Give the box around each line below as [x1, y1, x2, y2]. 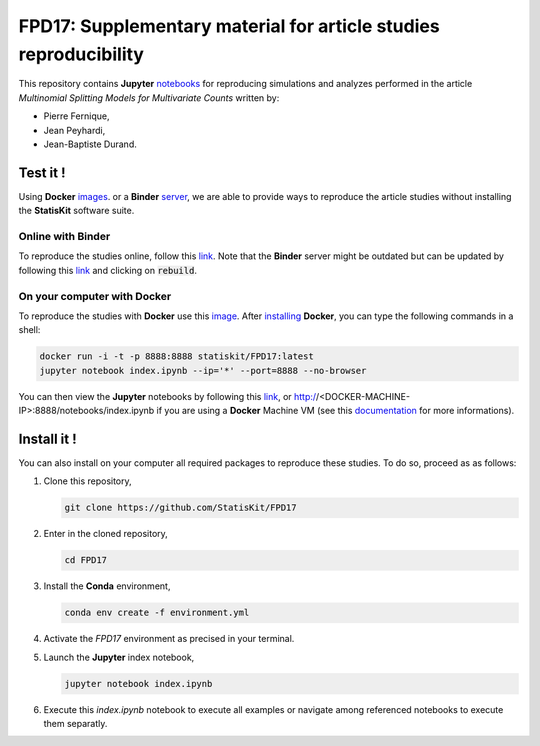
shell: [18, 324, 41, 336]
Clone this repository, [43, 475, 132, 487]
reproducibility [18, 43, 145, 65]
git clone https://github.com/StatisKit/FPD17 [64, 502, 297, 514]
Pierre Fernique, [43, 110, 110, 122]
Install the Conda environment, [43, 580, 171, 592]
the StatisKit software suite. [18, 205, 135, 217]
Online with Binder [18, 229, 111, 243]
